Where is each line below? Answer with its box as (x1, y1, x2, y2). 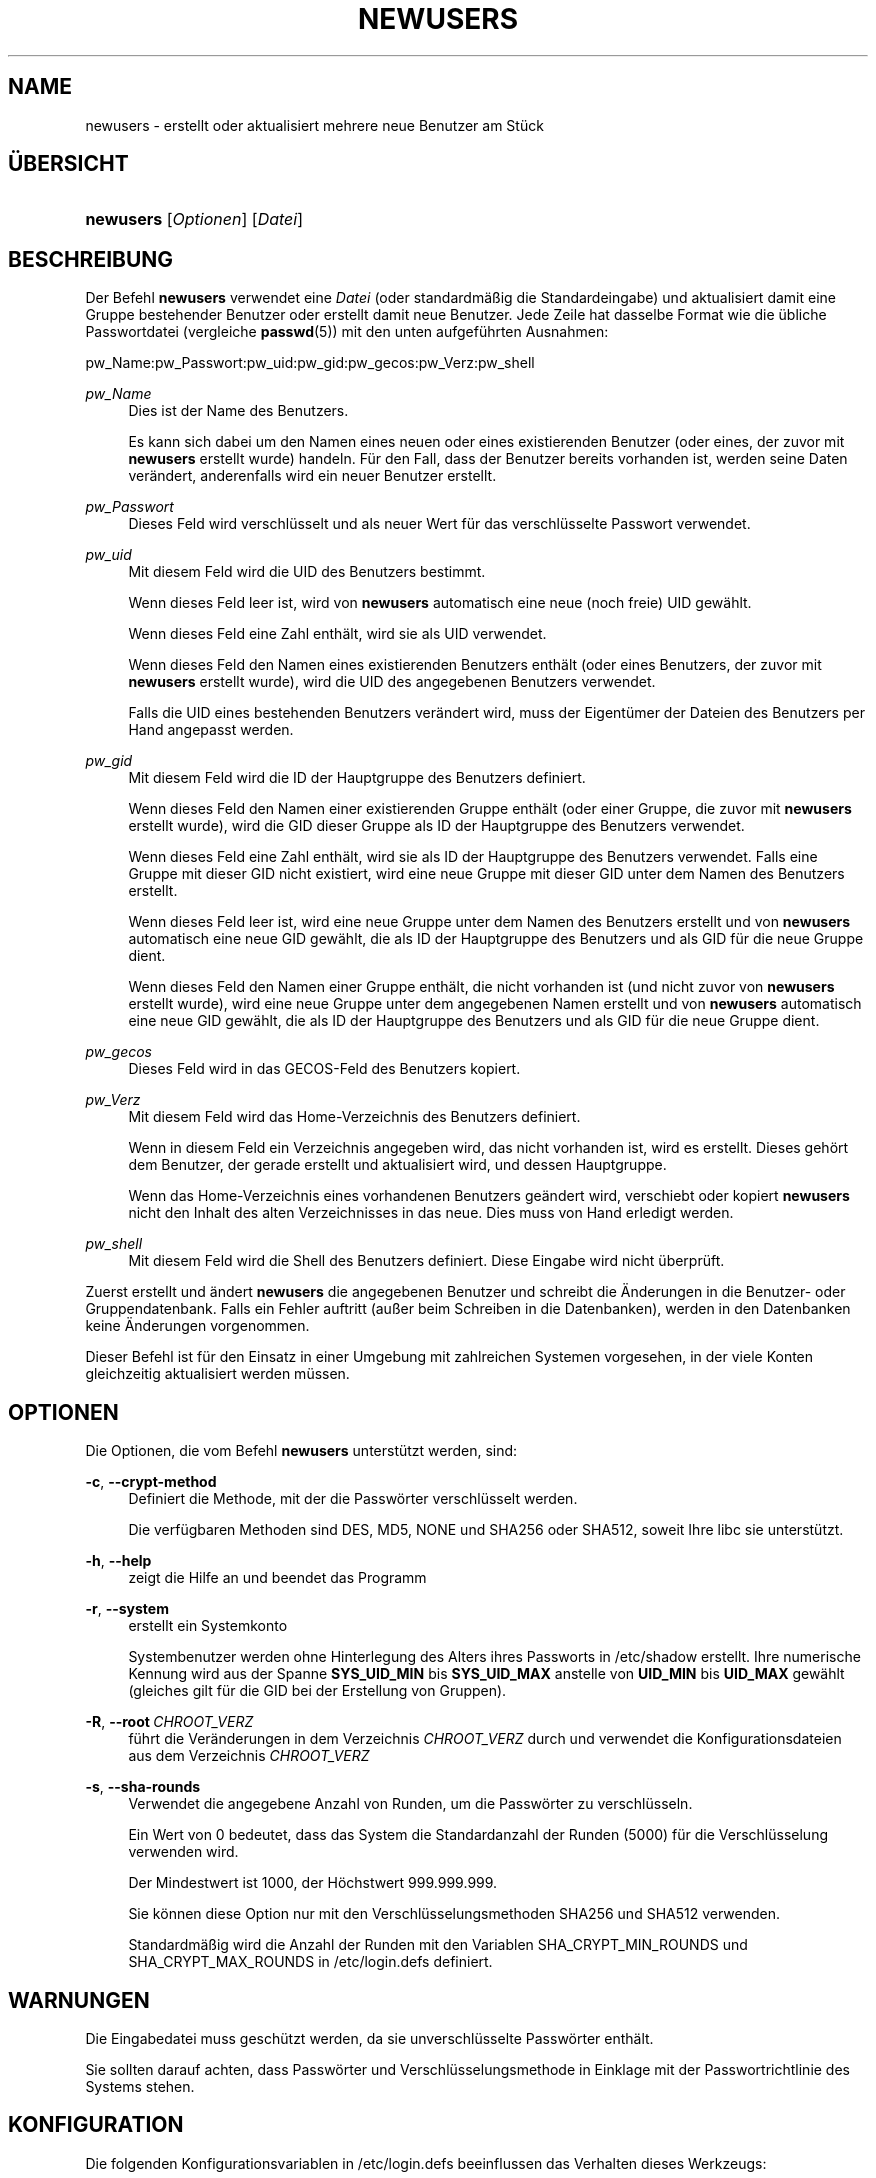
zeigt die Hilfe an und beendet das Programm (128, 1569, 427, 1587)
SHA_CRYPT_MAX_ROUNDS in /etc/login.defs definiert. (128, 1953, 493, 1971)
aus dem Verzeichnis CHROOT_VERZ (128, 1747, 370, 1765)
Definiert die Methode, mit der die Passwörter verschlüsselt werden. (128, 1490, 578, 1508)
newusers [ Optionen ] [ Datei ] (85, 209, 304, 230)
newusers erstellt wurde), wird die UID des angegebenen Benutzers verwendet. (128, 673, 656, 691)
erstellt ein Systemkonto (128, 1617, 288, 1635)
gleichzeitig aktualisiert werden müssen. (85, 1365, 350, 1383)
